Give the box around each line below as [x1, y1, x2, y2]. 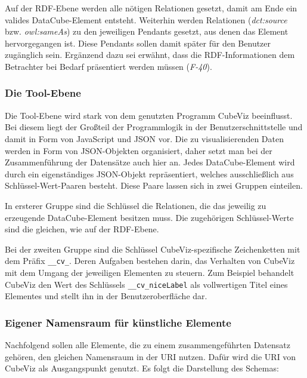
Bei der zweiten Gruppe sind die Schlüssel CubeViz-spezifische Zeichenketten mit [5, 242, 300, 255]
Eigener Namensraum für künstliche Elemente [5, 315, 231, 330]
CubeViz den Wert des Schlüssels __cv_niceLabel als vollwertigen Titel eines [5, 278, 288, 290]
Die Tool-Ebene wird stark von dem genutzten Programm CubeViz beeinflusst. [5, 109, 293, 121]
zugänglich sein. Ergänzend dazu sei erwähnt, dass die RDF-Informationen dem [5, 48, 295, 61]
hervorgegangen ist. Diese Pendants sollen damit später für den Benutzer [5, 36, 271, 49]
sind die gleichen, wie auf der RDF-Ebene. [5, 223, 159, 235]
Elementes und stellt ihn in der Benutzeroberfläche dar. [5, 290, 207, 302]
